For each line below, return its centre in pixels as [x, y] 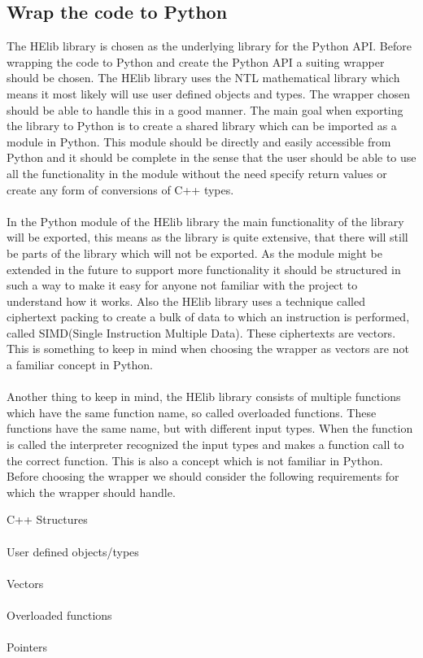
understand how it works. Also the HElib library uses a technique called [186, 301]
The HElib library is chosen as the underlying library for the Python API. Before [209, 46]
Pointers [27, 647]
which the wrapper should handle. [91, 492]
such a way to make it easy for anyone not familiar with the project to [182, 285]
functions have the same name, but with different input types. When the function [210, 428]
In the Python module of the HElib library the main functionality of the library [205, 221]
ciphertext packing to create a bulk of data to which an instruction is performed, [208, 317]
